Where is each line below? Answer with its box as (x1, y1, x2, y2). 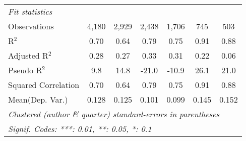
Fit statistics (8, 6, 52, 17)
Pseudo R (8, 64, 42, 76)
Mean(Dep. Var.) (8, 93, 68, 105)
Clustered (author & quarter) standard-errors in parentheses (8, 108, 219, 120)
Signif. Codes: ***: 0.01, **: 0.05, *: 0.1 (8, 123, 152, 134)
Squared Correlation (8, 79, 80, 90)
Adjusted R (8, 50, 48, 61)
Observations (8, 20, 54, 32)
